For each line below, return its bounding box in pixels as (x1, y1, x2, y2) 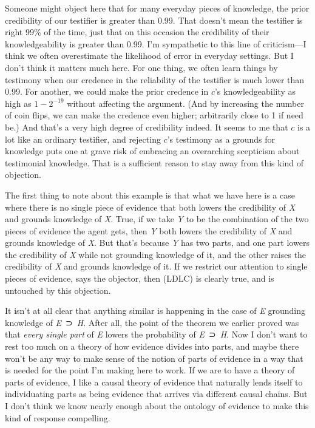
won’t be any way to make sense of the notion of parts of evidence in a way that (5, 352, 303, 364)
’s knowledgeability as (214, 85, 296, 98)
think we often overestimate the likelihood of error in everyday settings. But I (5, 49, 294, 62)
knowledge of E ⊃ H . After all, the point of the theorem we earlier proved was (5, 316, 299, 328)
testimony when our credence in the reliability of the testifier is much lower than (5, 73, 305, 86)
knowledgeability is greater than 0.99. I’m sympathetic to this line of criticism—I (5, 37, 307, 50)
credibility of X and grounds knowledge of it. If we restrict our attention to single (5, 260, 308, 273)
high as (5, 97, 32, 109)
